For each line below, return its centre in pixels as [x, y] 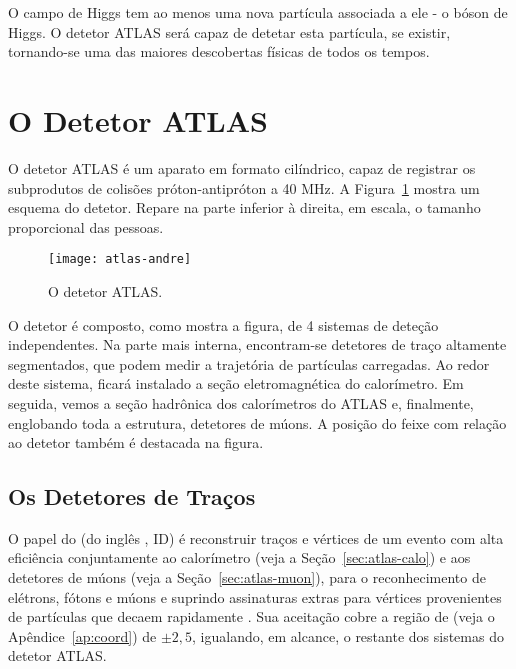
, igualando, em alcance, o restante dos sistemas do [348, 635]
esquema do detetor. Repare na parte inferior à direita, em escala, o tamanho [244, 207]
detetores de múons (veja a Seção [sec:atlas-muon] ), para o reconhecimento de [247, 577]
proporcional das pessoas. [86, 226]
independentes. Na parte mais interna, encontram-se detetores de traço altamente [257, 344]
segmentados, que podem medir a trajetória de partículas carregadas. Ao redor [249, 363]
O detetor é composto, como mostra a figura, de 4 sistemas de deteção [223, 324]
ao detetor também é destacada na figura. [136, 442]
